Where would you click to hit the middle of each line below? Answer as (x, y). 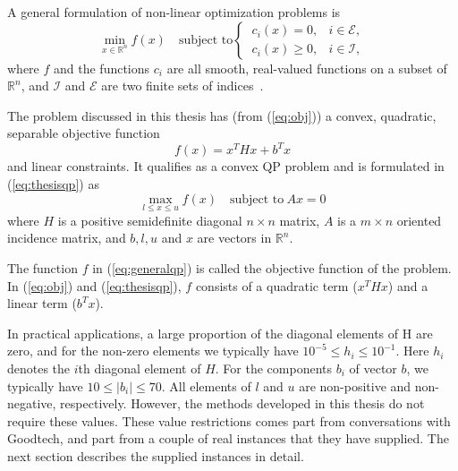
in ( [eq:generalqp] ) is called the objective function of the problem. (272, 268)
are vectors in (234, 238)
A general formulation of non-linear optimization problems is (174, 12)
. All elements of (206, 385)
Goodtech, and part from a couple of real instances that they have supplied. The (228, 438)
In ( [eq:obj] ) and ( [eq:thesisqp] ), (94, 285)
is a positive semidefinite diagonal (150, 220)
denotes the (39, 368)
